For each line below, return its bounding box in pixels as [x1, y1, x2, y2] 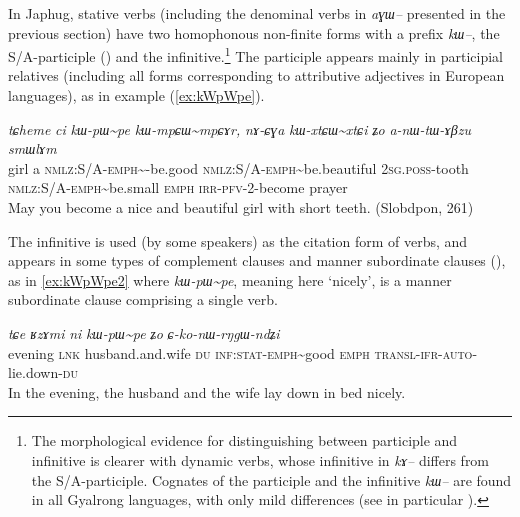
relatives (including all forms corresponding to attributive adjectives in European [8, 65, 505, 86]
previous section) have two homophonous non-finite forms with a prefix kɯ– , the [8, 22, 500, 43]
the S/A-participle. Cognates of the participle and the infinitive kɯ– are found [31, 469, 512, 490]
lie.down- [8, 362, 63, 383]
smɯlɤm [8, 138, 57, 159]
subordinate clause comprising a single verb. [8, 289, 278, 310]
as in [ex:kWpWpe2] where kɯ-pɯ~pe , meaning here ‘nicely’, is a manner [8, 269, 452, 290]
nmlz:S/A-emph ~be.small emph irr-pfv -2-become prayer [8, 177, 348, 198]
